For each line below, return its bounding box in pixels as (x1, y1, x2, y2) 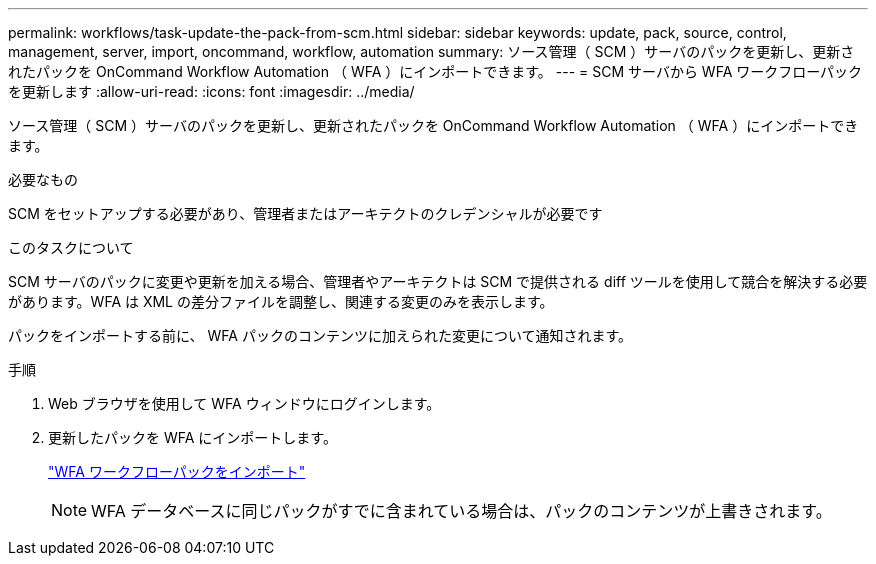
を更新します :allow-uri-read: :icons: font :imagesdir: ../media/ (8, 83, 415, 100)
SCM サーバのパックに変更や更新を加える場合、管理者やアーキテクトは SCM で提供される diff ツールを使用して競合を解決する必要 (8, 273, 868, 290)
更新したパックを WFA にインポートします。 (48, 429, 337, 446)
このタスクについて (8, 239, 134, 256)
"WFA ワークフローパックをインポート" (48, 463, 306, 480)
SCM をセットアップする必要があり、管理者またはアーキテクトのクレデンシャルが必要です (8, 205, 603, 222)
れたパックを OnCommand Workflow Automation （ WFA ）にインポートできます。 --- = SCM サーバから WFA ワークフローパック (8, 63, 863, 80)
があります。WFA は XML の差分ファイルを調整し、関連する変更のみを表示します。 (8, 293, 554, 310)
